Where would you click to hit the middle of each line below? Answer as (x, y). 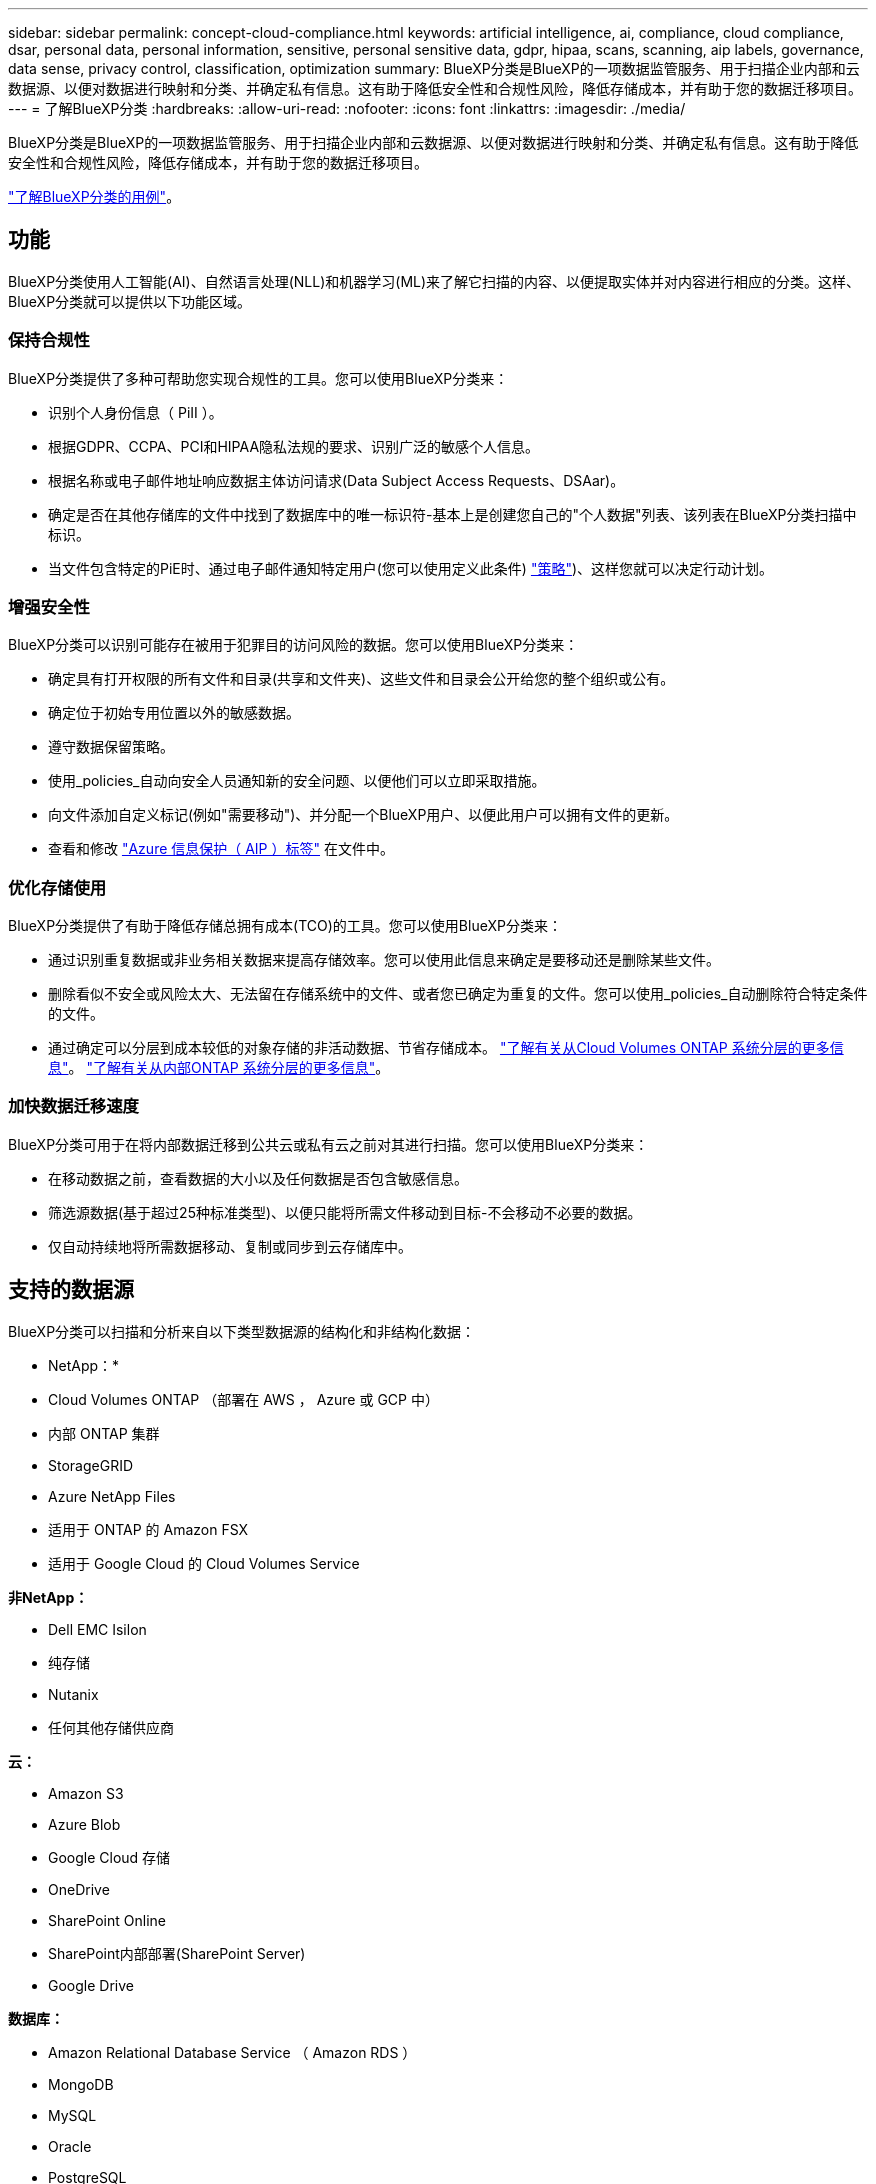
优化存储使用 (57, 887)
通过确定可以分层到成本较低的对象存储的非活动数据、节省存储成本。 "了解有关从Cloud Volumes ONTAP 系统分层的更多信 (446, 1048)
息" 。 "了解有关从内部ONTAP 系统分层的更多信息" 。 (219, 1068)
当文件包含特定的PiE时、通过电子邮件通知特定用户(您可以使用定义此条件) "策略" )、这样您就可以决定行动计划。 (411, 568)
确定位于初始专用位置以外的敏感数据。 (174, 713)
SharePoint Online (107, 1920)
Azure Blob (84, 1824)
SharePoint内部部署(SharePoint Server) (177, 1953)
